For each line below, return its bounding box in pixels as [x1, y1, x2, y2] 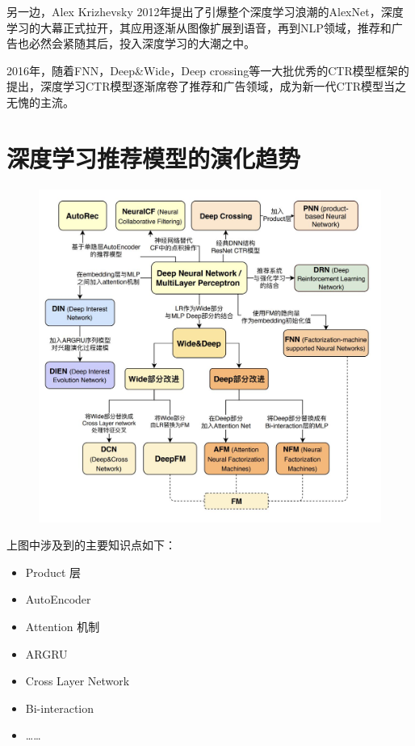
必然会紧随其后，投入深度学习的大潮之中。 [28, 35, 255, 52]
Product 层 [25, 563, 82, 580]
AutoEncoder [25, 591, 91, 608]
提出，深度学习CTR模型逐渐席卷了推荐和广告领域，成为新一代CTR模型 [6, 78, 384, 95]
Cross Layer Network [25, 672, 130, 689]
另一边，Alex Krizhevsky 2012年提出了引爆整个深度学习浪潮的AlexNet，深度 [6, 3, 404, 19]
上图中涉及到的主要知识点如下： [6, 536, 176, 553]
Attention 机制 [25, 618, 100, 635]
